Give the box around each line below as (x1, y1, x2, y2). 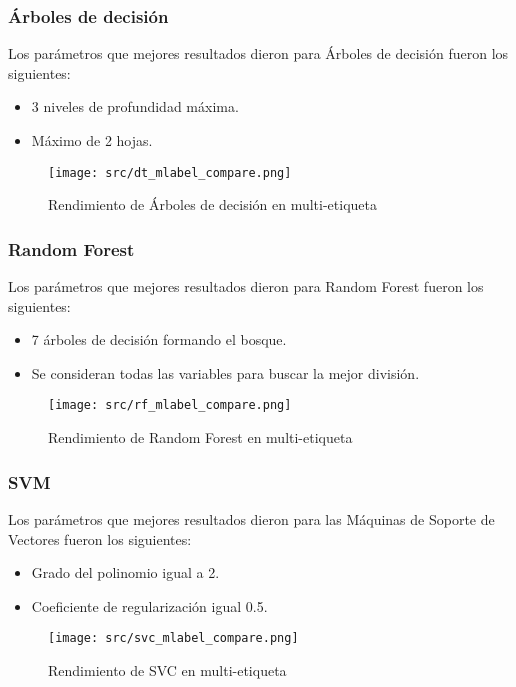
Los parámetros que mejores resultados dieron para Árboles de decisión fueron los (8, 43, 509, 64)
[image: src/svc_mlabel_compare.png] (48, 631, 299, 646)
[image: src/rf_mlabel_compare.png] (48, 398, 292, 413)
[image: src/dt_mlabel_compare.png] (48, 165, 292, 180)
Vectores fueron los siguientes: (8, 528, 192, 549)
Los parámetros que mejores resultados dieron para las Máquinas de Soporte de (8, 508, 495, 529)
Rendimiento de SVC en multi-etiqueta (48, 659, 287, 680)
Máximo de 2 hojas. (31, 130, 153, 150)
